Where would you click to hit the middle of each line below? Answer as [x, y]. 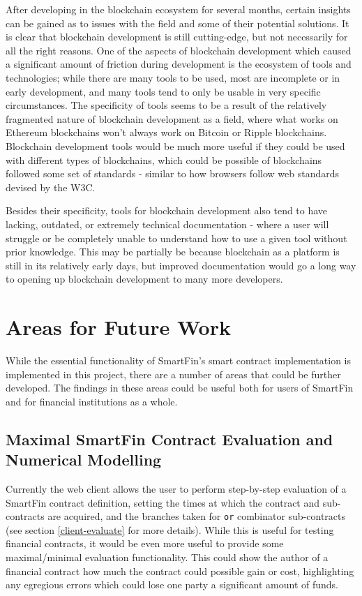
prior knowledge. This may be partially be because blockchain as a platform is [173, 252]
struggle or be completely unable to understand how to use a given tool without [176, 238]
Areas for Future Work [118, 327]
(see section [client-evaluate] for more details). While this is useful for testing [170, 529]
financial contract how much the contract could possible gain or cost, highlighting [180, 571]
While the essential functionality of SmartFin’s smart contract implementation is [178, 360]
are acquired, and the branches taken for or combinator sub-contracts [197, 516]
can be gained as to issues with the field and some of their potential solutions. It [178, 23]
